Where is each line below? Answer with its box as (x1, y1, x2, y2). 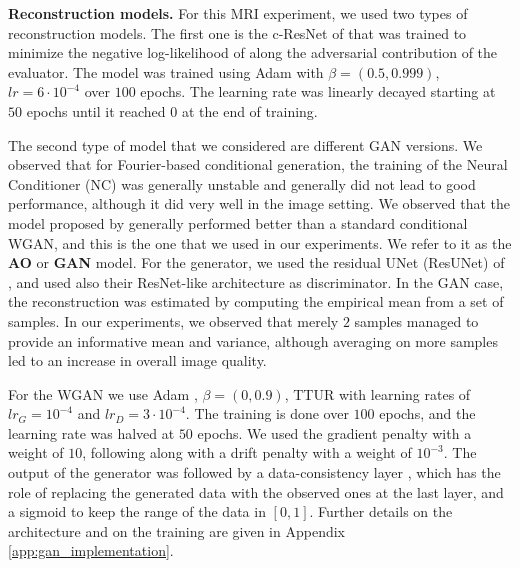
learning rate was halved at (8, 422, 175, 443)
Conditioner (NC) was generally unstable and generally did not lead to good (8, 173, 476, 194)
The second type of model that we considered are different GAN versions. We (8, 134, 483, 155)
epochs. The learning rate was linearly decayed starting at (140, 81, 496, 102)
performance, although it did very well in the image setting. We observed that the (8, 193, 510, 214)
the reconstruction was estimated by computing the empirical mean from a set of (8, 291, 504, 312)
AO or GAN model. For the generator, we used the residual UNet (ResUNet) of (8, 252, 505, 273)
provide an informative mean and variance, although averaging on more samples (8, 330, 498, 351)
